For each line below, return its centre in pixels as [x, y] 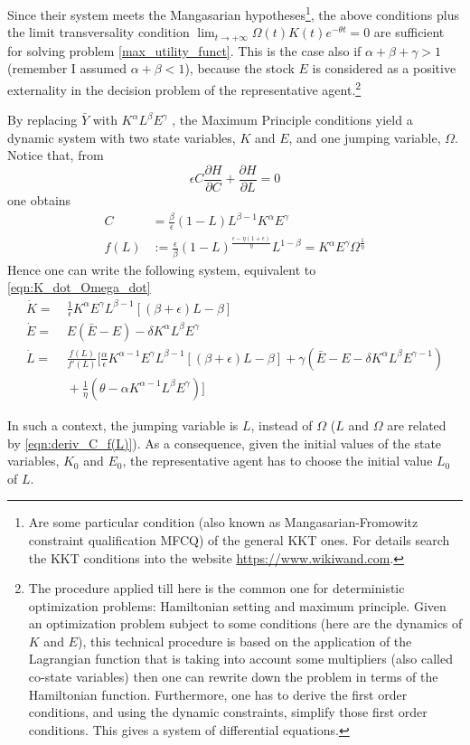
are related [417, 424]
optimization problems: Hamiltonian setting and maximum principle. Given [237, 605]
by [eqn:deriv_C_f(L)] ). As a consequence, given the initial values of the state [225, 443]
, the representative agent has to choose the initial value [277, 461]
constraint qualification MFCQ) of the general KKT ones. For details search [239, 539]
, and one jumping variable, [365, 137]
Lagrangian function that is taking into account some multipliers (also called [241, 659]
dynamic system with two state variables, [122, 137]
